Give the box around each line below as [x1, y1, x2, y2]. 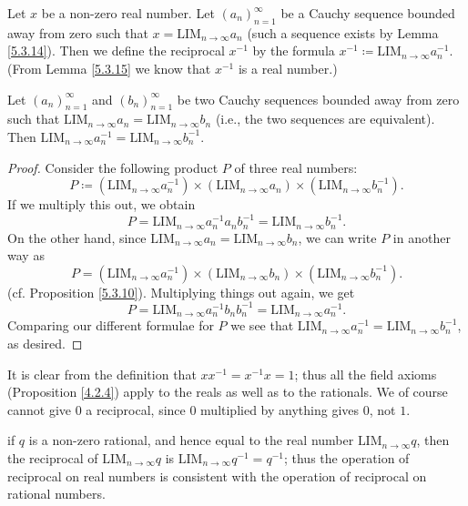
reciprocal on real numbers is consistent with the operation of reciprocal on [7, 466, 427, 485]
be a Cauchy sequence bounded [280, 4, 455, 22]
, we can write [298, 228, 377, 247]
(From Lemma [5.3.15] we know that [7, 58, 211, 77]
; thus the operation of [283, 449, 410, 467]
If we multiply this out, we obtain [7, 195, 196, 214]
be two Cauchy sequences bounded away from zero [177, 89, 460, 108]
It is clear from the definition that [7, 364, 197, 383]
